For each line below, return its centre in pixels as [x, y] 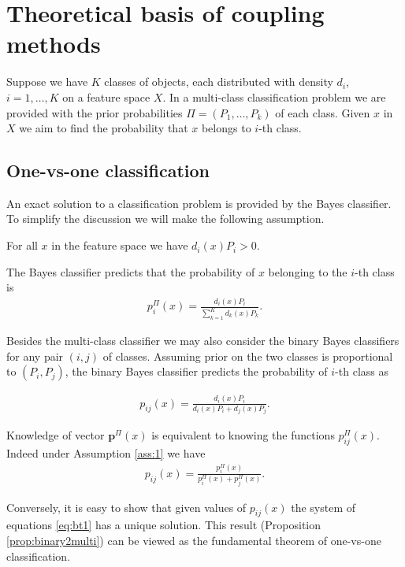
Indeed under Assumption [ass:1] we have [106, 453]
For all [22, 245]
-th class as [362, 371]
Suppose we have [47, 82]
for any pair [35, 356]
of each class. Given [323, 112]
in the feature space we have [120, 245]
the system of [323, 507]
